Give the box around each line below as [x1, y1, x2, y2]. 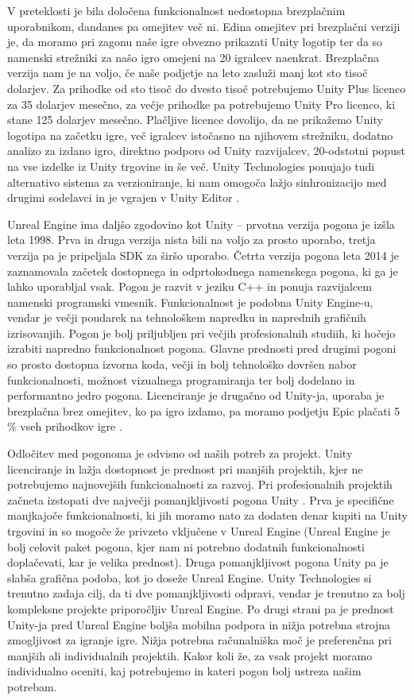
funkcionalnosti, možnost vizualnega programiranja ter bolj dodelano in [7, 371, 355, 388]
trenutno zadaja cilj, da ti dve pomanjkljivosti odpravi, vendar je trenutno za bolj [7, 585, 405, 601]
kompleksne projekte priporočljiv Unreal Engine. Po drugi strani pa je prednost [7, 600, 394, 617]
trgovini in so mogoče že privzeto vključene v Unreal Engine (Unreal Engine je [7, 523, 390, 539]
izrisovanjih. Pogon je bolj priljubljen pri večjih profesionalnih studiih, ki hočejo [7, 324, 396, 341]
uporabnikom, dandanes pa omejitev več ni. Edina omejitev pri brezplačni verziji [7, 17, 400, 34]
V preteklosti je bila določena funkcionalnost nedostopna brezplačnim [7, 2, 346, 18]
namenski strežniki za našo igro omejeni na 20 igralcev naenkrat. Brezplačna [7, 48, 380, 65]
